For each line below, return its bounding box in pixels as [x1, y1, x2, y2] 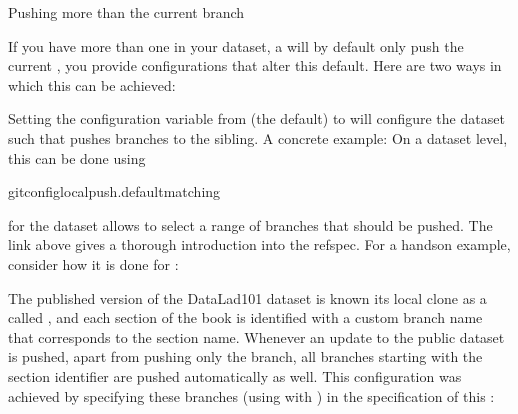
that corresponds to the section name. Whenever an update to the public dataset [8, 326, 505, 347]
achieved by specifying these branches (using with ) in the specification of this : [8, 385, 495, 406]
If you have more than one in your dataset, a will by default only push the [8, 35, 464, 56]
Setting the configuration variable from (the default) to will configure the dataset [8, 108, 505, 129]
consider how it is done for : [8, 253, 179, 274]
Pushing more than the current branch [8, 2, 245, 22]
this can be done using [8, 147, 146, 168]
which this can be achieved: [8, 74, 176, 95]
